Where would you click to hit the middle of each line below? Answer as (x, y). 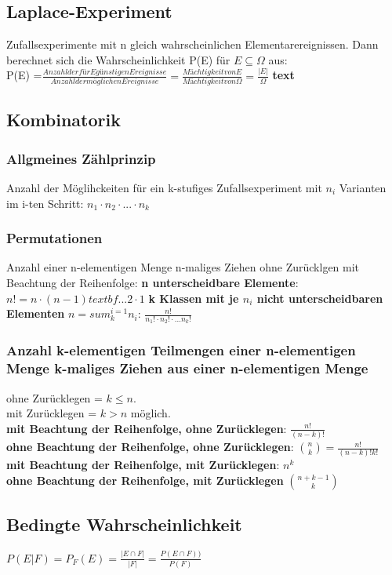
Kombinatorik (64, 120)
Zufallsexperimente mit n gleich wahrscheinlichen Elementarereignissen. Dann (192, 44)
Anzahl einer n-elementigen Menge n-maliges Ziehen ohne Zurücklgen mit (183, 267)
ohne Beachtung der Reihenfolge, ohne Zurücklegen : (150, 447)
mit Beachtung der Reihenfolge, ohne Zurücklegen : (147, 428)
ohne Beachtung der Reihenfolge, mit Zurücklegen (145, 480)
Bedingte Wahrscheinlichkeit (124, 524)
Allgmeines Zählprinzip (81, 158)
